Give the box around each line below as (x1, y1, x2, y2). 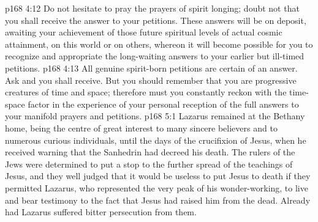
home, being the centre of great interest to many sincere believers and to (5, 121, 278, 134)
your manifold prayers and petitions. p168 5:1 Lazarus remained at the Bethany (5, 109, 305, 122)
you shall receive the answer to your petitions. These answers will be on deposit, (5, 13, 306, 26)
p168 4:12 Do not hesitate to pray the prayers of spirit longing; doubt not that (5, 2, 300, 14)
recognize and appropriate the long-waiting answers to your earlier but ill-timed (5, 50, 305, 62)
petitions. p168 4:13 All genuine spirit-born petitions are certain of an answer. (5, 61, 298, 74)
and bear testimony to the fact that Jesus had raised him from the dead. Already (5, 193, 311, 206)
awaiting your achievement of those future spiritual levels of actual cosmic (5, 26, 282, 39)
